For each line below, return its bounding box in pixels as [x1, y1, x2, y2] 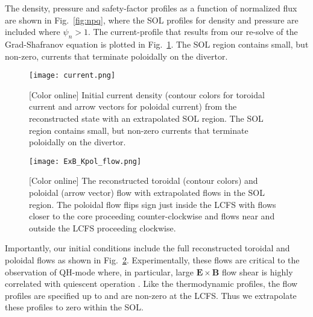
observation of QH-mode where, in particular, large [5, 265, 194, 278]
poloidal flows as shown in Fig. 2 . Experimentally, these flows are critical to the [5, 254, 300, 266]
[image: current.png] [29, 71, 116, 80]
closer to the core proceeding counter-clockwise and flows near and [29, 210, 275, 222]
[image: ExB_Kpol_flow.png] [29, 157, 142, 166]
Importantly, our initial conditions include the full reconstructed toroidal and [5, 242, 290, 254]
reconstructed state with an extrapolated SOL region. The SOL [29, 112, 264, 125]
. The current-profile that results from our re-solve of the [87, 25, 298, 38]
